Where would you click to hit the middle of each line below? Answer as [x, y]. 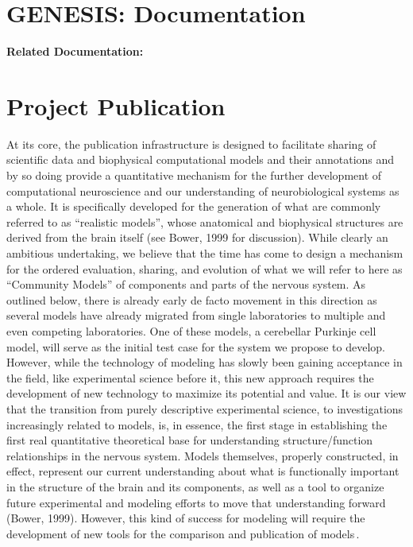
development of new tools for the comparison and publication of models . [183, 533]
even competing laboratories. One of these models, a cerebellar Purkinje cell [191, 330]
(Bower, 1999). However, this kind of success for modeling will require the [186, 518]
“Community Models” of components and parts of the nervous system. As [186, 284]
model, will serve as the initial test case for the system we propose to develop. [196, 346]
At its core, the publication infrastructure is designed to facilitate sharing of [191, 144]
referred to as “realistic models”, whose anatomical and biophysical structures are [205, 221]
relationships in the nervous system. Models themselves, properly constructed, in [203, 455]
